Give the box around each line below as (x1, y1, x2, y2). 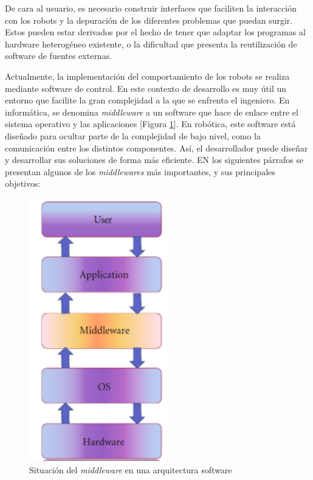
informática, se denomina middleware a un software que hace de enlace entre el (5, 105, 298, 118)
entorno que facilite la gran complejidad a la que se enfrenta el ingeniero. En (5, 94, 290, 106)
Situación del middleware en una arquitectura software (29, 464, 232, 476)
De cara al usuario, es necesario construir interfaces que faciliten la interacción (5, 2, 297, 14)
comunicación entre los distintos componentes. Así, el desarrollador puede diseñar (5, 141, 308, 154)
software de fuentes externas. (5, 49, 112, 62)
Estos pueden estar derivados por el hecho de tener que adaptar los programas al (5, 26, 306, 38)
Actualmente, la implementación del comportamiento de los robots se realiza (5, 69, 290, 82)
